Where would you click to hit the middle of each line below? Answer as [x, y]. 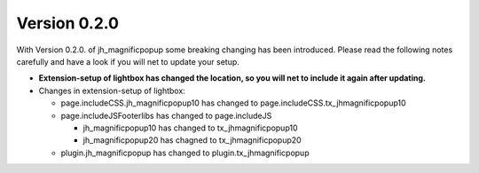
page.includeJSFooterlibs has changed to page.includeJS [166, 115]
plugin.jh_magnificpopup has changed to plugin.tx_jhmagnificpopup [185, 153]
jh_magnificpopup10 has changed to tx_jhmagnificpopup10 [190, 128]
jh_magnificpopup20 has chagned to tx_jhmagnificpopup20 [192, 140]
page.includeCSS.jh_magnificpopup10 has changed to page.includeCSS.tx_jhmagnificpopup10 [234, 103]
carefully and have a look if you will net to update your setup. [128, 61]
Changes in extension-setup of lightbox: [112, 90]
